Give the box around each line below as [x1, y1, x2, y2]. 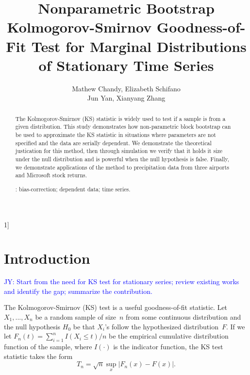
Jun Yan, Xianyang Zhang [87, 93, 166, 103]
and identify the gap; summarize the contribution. [4, 286, 152, 296]
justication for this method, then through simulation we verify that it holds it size [15, 147, 223, 155]
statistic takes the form [4, 351, 73, 361]
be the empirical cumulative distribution [108, 331, 229, 341]
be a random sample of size [35, 311, 117, 322]
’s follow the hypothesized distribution [104, 321, 218, 331]
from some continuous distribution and [126, 311, 241, 322]
